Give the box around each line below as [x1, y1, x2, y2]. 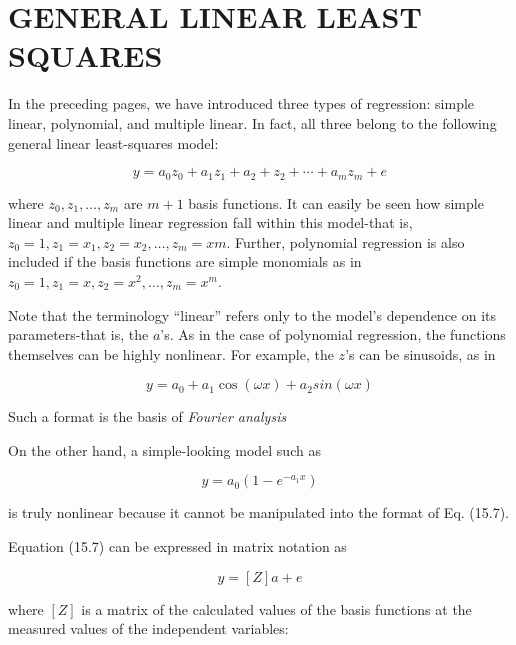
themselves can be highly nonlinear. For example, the [8, 343, 334, 364]
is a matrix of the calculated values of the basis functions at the [81, 598, 472, 619]
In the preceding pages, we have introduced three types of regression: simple [8, 93, 475, 114]
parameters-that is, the [8, 324, 149, 345]
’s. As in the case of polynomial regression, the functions [160, 324, 506, 345]
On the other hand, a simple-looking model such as [8, 439, 321, 460]
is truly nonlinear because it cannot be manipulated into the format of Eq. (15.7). [8, 502, 510, 523]
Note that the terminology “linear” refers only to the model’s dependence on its [8, 304, 497, 325]
